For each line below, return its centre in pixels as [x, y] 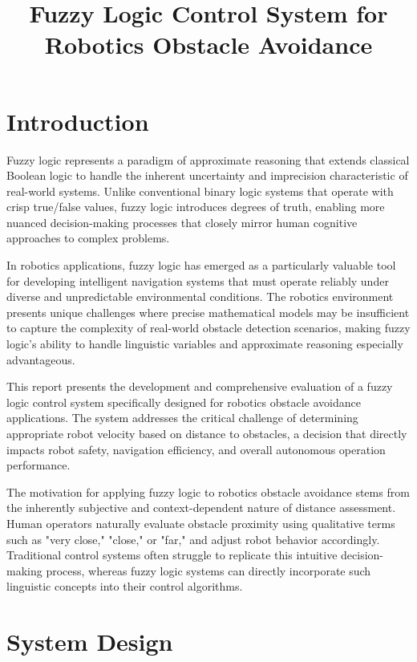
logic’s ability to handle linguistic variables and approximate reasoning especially [205, 344]
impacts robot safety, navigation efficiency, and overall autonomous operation [196, 449]
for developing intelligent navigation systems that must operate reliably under [198, 280]
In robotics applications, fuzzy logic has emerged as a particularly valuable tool [201, 265]
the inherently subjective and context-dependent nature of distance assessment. [201, 508]
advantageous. [41, 359]
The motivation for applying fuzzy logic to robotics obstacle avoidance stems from [208, 491]
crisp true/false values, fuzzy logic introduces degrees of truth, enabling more [196, 207]
